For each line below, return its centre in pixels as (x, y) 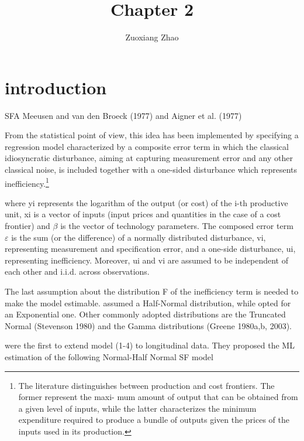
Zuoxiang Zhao (152, 37)
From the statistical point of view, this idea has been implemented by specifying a (152, 135)
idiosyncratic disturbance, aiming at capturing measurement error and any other (149, 158)
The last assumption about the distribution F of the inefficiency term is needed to (152, 291)
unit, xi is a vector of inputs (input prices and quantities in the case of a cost (143, 214)
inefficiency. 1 (27, 182)
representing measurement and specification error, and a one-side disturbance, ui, (150, 249)
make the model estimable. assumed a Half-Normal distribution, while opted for (148, 302)
